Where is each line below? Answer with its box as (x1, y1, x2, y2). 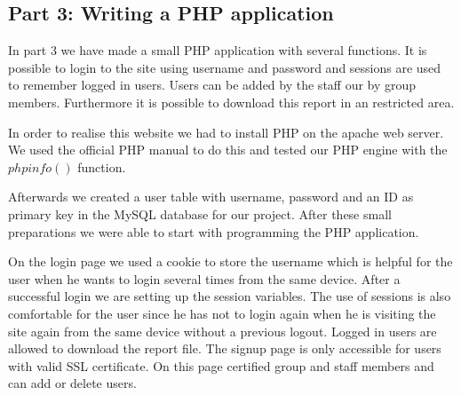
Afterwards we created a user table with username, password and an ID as (8, 187, 414, 206)
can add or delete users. (8, 374, 137, 392)
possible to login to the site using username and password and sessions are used (8, 58, 441, 76)
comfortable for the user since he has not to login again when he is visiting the (8, 304, 436, 322)
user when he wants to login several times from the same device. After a (8, 269, 401, 288)
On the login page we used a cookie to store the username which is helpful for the (8, 252, 453, 271)
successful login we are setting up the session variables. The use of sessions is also (8, 287, 451, 305)
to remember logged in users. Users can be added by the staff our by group (8, 75, 417, 94)
